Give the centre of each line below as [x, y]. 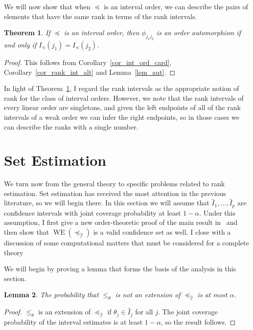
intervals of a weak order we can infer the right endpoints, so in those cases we [122, 117]
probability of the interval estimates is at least [73, 322]
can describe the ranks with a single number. [71, 126]
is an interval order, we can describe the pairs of [176, 6]
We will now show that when [47, 6]
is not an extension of [148, 295]
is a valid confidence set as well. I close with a [162, 232]
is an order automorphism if [199, 33]
